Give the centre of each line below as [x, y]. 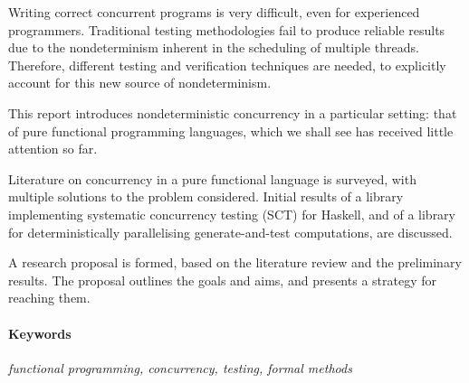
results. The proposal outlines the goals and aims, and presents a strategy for [222, 280]
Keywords [40, 333]
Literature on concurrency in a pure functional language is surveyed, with [212, 178]
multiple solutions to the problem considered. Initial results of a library [206, 196]
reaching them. [49, 298]
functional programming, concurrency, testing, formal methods [180, 367]
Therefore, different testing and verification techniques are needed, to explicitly [227, 65]
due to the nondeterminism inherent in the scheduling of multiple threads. [214, 47]
